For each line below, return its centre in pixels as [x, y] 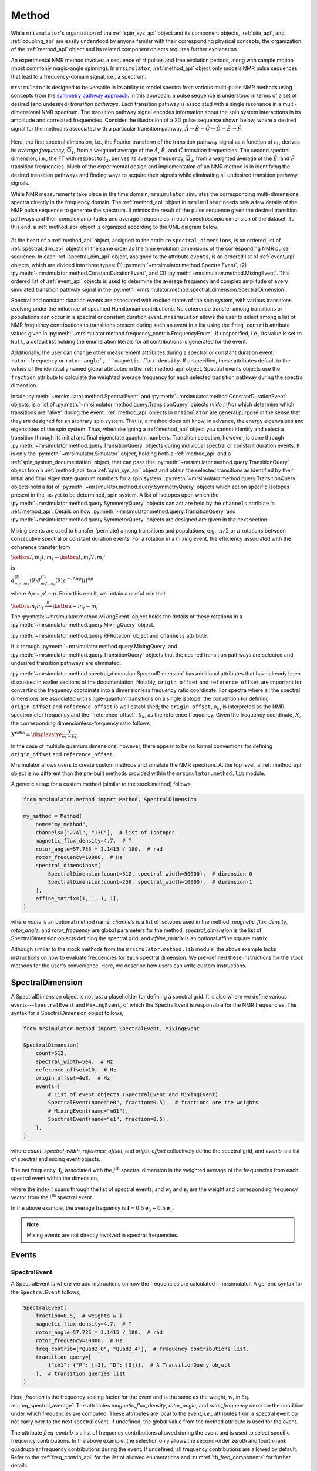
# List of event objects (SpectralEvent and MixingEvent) [133, 1095]
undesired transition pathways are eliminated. [66, 663]
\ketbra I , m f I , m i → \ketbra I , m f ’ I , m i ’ [58, 558]
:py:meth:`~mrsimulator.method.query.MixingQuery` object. [83, 625]
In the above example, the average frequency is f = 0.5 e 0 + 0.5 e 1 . [92, 1209]
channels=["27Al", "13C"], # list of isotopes [105, 832]
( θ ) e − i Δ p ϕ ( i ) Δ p [74, 580]
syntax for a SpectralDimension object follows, [67, 1013]
